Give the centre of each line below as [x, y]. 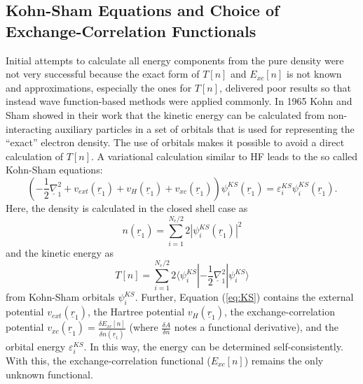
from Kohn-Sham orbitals [60, 297]
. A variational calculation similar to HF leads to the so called [224, 156]
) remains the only [284, 360]
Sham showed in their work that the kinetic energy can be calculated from [165, 114]
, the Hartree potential [136, 312]
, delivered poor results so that [285, 87]
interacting [29, 128]
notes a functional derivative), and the [256, 327]
